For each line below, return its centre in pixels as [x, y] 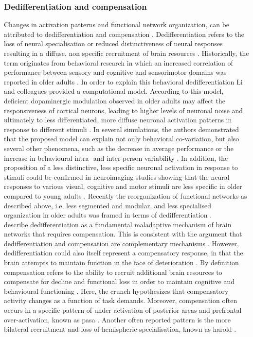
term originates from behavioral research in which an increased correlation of [118, 62]
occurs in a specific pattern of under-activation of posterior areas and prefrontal [123, 310]
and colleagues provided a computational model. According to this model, [114, 91]
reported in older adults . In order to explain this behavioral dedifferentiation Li [123, 81]
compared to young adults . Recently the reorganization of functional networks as [126, 195]
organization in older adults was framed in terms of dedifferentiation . [108, 215]
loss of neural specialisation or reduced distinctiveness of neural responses [113, 43]
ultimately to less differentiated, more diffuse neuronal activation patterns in [118, 120]
